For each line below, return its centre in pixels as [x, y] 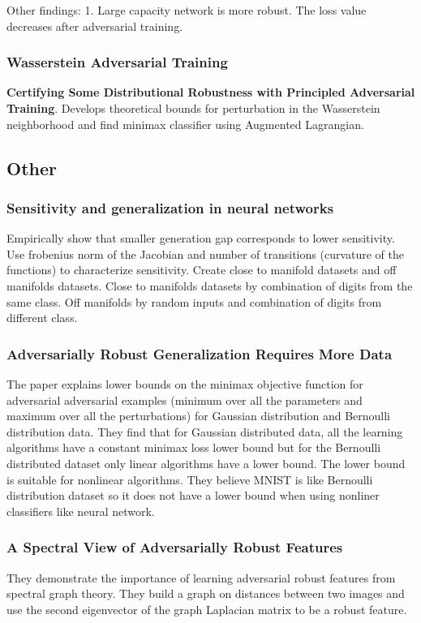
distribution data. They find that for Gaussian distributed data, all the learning [205, 431]
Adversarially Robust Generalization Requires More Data [200, 353]
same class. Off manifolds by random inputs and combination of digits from [194, 301]
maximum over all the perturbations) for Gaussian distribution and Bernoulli [199, 416]
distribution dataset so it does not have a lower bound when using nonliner [193, 495]
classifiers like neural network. [81, 511]
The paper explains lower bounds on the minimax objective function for [185, 383]
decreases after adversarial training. [95, 26]
